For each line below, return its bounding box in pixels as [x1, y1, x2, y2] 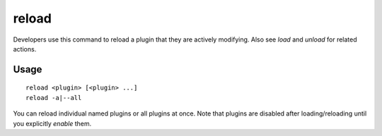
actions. [13, 44, 37, 53]
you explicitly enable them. [13, 119, 92, 128]
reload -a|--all [25, 94, 82, 101]
